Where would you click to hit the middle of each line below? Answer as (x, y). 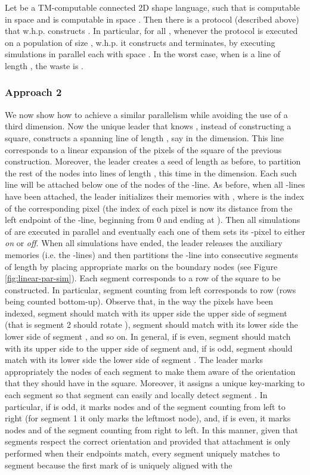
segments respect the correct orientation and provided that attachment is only (148, 441)
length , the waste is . (44, 65)
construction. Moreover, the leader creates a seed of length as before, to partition (153, 161)
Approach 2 (33, 92)
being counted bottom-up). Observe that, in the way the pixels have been (139, 301)
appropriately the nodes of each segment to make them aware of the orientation (150, 371)
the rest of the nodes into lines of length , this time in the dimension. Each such (151, 173)
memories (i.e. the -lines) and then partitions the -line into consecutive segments (152, 254)
